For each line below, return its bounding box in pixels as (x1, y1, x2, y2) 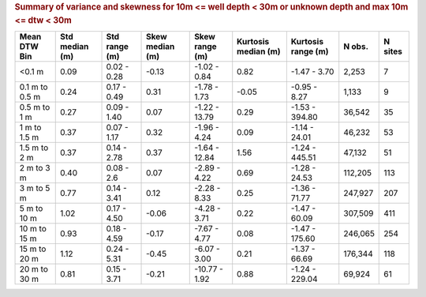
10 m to (19, 224, 47, 235)
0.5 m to (19, 102, 50, 113)
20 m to (19, 264, 49, 275)
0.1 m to (19, 81, 48, 92)
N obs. (343, 41, 368, 52)
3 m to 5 (19, 182, 50, 194)
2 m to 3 (19, 163, 50, 174)
